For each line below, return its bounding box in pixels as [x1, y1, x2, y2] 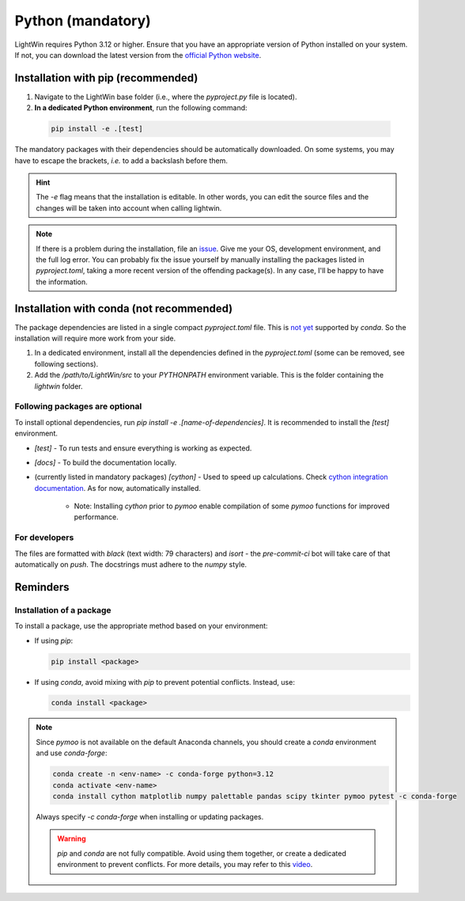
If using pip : [34, 636, 74, 645]
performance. [74, 512, 119, 522]
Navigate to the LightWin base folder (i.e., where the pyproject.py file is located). [34, 92, 297, 101]
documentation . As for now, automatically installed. [34, 483, 202, 492]
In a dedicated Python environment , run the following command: [34, 103, 248, 112]
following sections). [34, 359, 99, 368]
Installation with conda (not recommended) [14, 302, 233, 315]
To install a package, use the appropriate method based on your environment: [14, 622, 268, 631]
